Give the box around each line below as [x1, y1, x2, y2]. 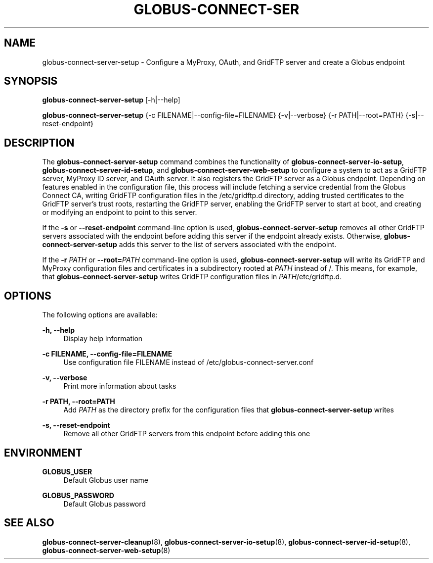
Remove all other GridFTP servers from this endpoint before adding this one [63, 429, 310, 438]
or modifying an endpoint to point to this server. [42, 208, 197, 217]
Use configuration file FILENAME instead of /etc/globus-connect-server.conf [63, 358, 314, 367]
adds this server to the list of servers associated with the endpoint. [119, 240, 337, 249]
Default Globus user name [63, 475, 148, 484]
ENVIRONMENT [4, 446, 83, 459]
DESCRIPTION [4, 136, 75, 149]
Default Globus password [63, 499, 146, 508]
